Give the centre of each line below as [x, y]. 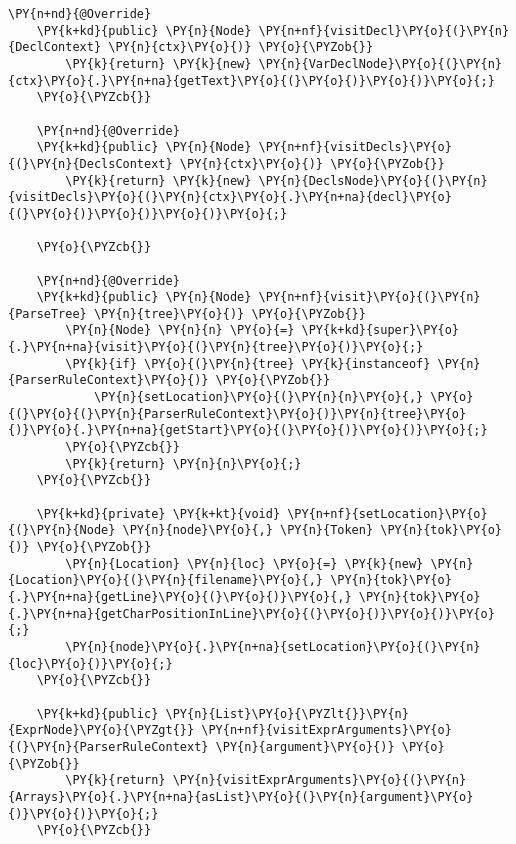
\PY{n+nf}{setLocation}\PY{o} [387, 513]
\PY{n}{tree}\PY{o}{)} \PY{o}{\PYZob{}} [229, 313]
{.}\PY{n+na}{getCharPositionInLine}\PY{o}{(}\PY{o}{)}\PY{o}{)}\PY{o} [251, 613]
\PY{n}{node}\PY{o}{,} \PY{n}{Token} [248, 530]
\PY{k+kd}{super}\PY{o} [380, 330]
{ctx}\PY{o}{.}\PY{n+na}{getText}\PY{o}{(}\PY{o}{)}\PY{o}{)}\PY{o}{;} [251, 80]
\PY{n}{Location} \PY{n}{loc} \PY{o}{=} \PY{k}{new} [244, 563]
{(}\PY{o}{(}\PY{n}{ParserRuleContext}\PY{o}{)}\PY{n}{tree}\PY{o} [237, 413]
